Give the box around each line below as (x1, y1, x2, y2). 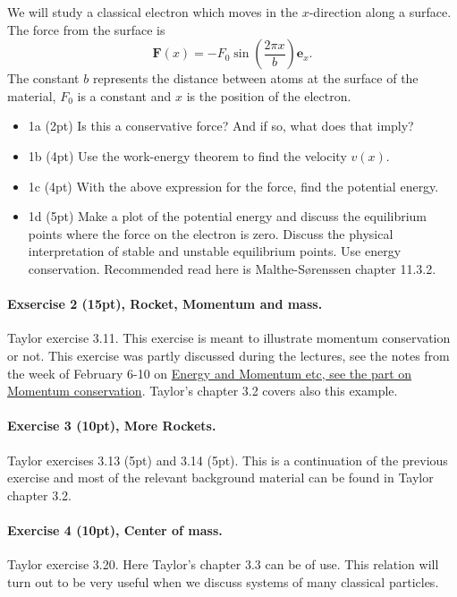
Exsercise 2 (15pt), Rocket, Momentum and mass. (7, 294, 323, 313)
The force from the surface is (7, 20, 165, 38)
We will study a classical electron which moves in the (7, 3, 299, 21)
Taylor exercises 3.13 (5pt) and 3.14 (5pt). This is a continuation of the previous (7, 450, 448, 469)
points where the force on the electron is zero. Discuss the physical (28, 224, 394, 243)
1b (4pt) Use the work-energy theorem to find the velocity (28, 146, 347, 165)
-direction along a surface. (309, 3, 452, 21)
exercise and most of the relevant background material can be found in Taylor (7, 468, 434, 487)
